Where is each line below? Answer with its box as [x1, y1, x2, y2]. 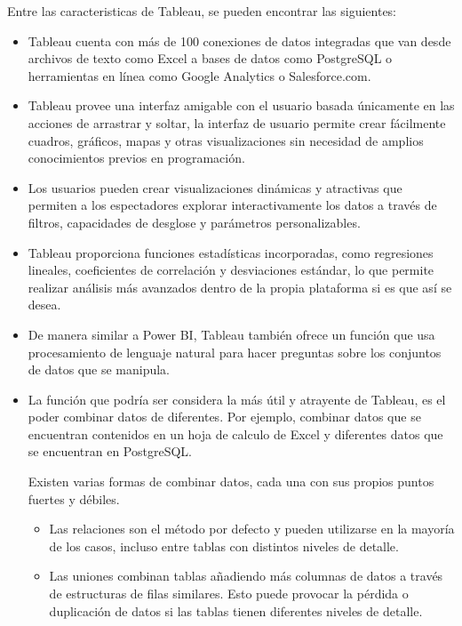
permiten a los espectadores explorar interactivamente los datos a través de [28, 196, 437, 214]
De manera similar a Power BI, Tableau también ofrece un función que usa [28, 325, 435, 343]
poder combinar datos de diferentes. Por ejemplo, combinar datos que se [28, 407, 421, 426]
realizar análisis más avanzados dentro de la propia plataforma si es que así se [28, 277, 452, 296]
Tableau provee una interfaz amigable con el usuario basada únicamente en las [28, 96, 455, 115]
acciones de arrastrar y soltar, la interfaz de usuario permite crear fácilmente [28, 113, 446, 132]
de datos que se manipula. [28, 360, 171, 379]
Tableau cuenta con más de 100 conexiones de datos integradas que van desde [28, 31, 451, 50]
